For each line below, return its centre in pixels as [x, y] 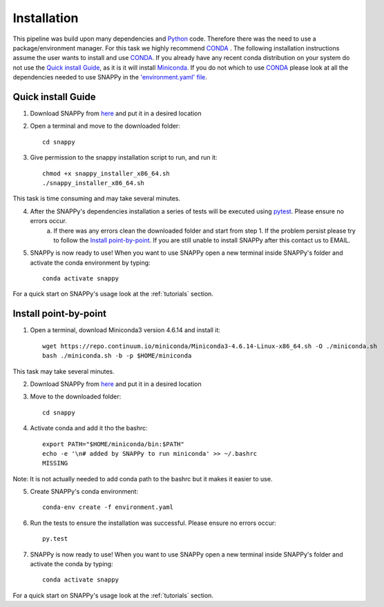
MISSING [55, 463]
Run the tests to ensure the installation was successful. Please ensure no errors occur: [153, 523]
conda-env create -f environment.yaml [108, 507]
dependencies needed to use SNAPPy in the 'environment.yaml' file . [110, 77]
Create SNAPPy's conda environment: [84, 492]
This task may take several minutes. [64, 371]
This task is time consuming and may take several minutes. [97, 199]
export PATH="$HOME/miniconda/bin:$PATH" [113, 444]
